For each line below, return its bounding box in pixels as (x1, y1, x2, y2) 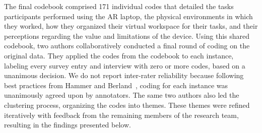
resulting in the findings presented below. (4, 119, 131, 130)
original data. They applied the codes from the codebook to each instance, (4, 50, 234, 60)
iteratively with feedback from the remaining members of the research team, (4, 109, 239, 120)
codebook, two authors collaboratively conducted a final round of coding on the (4, 40, 250, 51)
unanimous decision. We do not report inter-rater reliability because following (4, 70, 244, 81)
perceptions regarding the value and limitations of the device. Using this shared (4, 30, 250, 41)
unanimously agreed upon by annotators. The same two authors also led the (4, 90, 239, 100)
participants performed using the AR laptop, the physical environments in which (4, 11, 253, 21)
